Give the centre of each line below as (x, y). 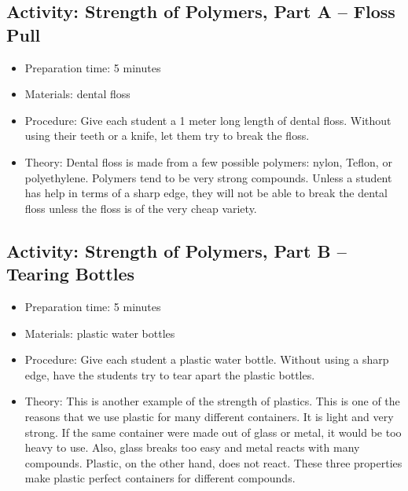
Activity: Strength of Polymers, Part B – (176, 250)
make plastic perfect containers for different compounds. (160, 478)
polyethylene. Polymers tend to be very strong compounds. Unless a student (208, 177)
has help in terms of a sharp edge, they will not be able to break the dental (206, 193)
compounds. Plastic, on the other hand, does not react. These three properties (213, 462)
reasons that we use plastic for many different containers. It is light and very (209, 416)
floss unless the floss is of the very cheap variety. (141, 208)
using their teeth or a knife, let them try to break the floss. (167, 136)
